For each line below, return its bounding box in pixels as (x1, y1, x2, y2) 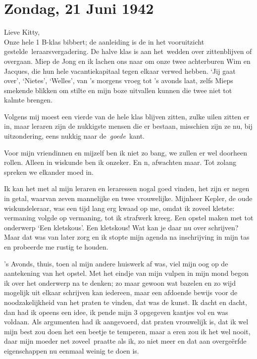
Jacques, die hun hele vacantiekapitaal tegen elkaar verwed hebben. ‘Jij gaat (4, 65, 236, 76)
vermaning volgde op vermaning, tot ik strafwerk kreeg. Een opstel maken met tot (4, 212, 254, 223)
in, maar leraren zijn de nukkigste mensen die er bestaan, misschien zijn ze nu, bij (4, 121, 253, 131)
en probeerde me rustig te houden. (4, 242, 108, 252)
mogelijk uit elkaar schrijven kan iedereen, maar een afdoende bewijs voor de (4, 287, 238, 298)
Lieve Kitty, (4, 27, 40, 37)
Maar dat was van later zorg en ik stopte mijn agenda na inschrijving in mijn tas (4, 232, 250, 242)
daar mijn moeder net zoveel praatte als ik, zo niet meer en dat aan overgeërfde (4, 336, 247, 346)
